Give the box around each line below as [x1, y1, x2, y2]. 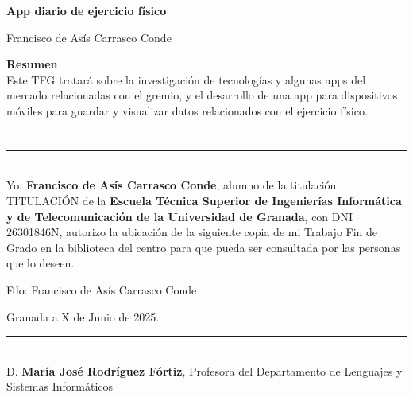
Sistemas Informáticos [6, 378, 114, 395]
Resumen [6, 56, 58, 72]
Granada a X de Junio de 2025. [6, 308, 160, 325]
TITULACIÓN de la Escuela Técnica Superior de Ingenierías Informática [6, 192, 402, 208]
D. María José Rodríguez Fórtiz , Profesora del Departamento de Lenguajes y [6, 362, 403, 379]
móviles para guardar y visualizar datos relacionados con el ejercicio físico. [6, 102, 368, 119]
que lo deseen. [6, 255, 75, 271]
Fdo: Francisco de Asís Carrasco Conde [6, 281, 197, 298]
